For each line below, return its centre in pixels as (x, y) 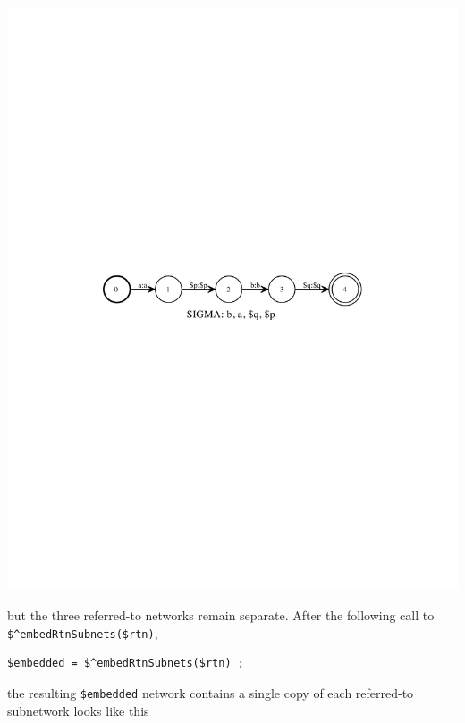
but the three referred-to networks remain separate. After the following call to (221, 615)
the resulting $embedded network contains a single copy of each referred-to (211, 692)
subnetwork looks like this (78, 710)
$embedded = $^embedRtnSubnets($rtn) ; (126, 664)
